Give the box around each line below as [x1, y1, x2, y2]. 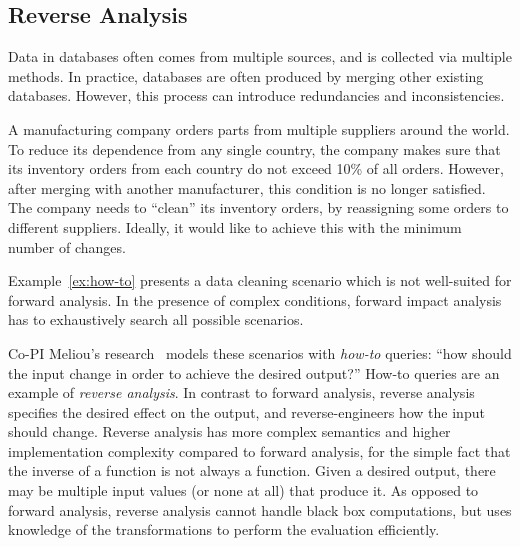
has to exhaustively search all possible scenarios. [8, 309, 304, 330]
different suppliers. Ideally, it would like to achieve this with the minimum [8, 216, 462, 237]
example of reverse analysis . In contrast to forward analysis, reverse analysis [8, 382, 475, 403]
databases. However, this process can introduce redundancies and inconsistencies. [8, 85, 505, 106]
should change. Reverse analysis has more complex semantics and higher [8, 421, 451, 442]
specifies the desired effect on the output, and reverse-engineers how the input [8, 401, 485, 422]
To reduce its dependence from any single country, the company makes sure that [8, 138, 501, 159]
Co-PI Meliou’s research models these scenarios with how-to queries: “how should [8, 342, 512, 363]
